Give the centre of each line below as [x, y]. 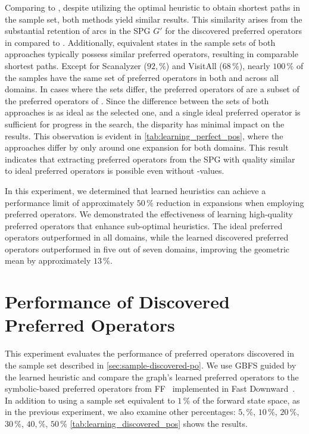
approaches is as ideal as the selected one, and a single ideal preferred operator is [153, 112]
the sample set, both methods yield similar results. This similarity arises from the [154, 19]
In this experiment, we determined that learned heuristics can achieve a [135, 190]
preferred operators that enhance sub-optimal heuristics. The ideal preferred [144, 225]
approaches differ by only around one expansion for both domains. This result [147, 147]
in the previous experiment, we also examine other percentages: [120, 412]
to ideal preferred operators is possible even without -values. [115, 171]
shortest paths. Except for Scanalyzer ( [76, 65]
